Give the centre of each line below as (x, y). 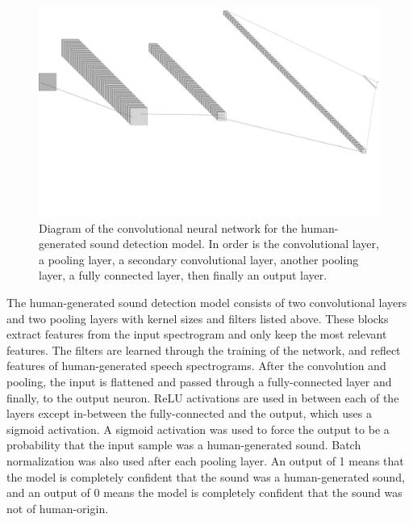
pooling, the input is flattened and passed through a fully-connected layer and (199, 381)
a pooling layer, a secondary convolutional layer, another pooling (199, 259)
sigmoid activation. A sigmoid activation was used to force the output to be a (198, 429)
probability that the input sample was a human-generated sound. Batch (184, 445)
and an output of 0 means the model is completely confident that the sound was (204, 493)
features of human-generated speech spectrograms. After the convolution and (196, 366)
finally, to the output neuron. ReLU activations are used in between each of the (203, 397)
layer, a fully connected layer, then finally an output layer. (183, 275)
